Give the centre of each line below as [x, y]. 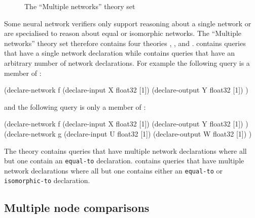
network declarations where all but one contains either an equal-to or [113, 170]
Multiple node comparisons [77, 208]
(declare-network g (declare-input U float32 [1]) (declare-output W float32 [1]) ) [128, 133]
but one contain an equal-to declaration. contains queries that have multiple [124, 161]
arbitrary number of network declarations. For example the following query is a [127, 62]
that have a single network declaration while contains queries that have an [119, 53]
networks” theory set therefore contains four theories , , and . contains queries [125, 43]
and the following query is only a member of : [75, 106]
